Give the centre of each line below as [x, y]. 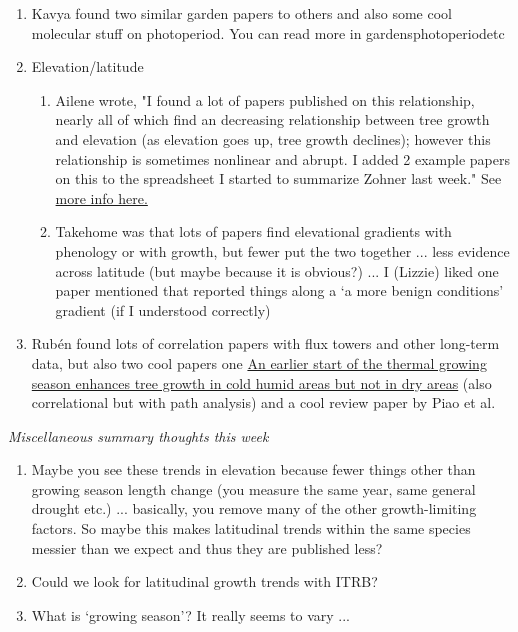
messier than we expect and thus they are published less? [207, 547]
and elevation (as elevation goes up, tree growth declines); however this [273, 138]
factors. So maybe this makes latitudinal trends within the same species [251, 528]
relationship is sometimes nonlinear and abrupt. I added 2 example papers [282, 158]
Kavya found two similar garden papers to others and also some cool [241, 13]
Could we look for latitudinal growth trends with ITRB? [204, 581]
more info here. [101, 197]
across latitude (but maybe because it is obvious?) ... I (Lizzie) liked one [277, 270]
